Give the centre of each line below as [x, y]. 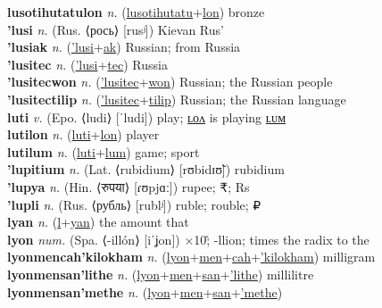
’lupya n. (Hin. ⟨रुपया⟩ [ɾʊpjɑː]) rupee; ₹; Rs [129, 186]
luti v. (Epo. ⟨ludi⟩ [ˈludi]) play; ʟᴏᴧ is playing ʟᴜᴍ [147, 117]
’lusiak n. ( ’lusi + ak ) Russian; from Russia [124, 47]
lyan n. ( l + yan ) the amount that [98, 222]
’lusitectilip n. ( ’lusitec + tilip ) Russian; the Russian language [177, 99]
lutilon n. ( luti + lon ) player [83, 134]
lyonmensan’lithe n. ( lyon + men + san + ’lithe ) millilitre [161, 274]
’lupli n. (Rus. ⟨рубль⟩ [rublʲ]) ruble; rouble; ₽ [134, 204]
